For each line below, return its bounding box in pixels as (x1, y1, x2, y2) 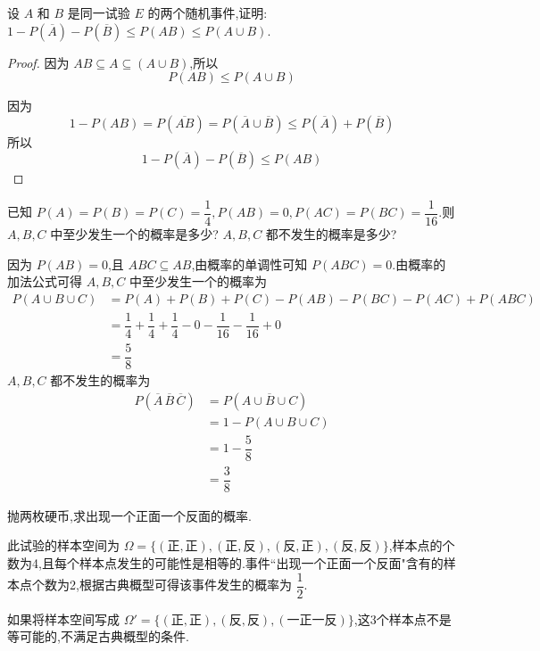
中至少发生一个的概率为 (129, 272, 267, 291)
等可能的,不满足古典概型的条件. (7, 627, 189, 646)
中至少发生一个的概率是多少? (50, 225, 219, 243)
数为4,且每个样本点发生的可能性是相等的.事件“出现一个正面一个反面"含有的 (7, 554, 444, 573)
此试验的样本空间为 (7, 536, 120, 555)
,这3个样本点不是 (353, 609, 452, 628)
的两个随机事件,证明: (147, 4, 268, 21)
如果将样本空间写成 (7, 609, 120, 628)
